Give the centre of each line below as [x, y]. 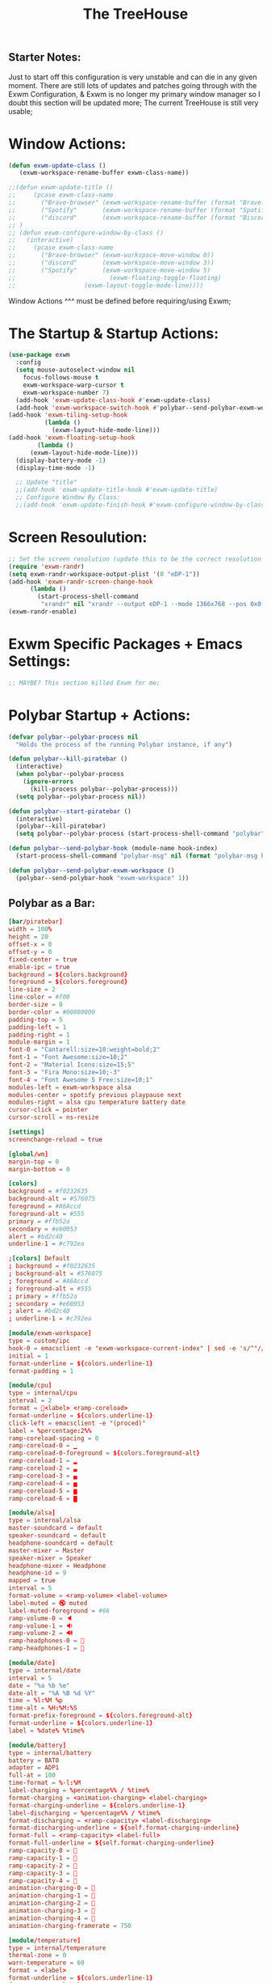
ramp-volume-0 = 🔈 [41, 1618]
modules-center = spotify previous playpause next [95, 1095]
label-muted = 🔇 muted [48, 1603]
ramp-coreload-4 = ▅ [43, 1483]
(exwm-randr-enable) [43, 612]
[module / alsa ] [32, 1513]
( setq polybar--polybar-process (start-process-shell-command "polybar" [140, 834]
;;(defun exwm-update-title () [61, 188]
